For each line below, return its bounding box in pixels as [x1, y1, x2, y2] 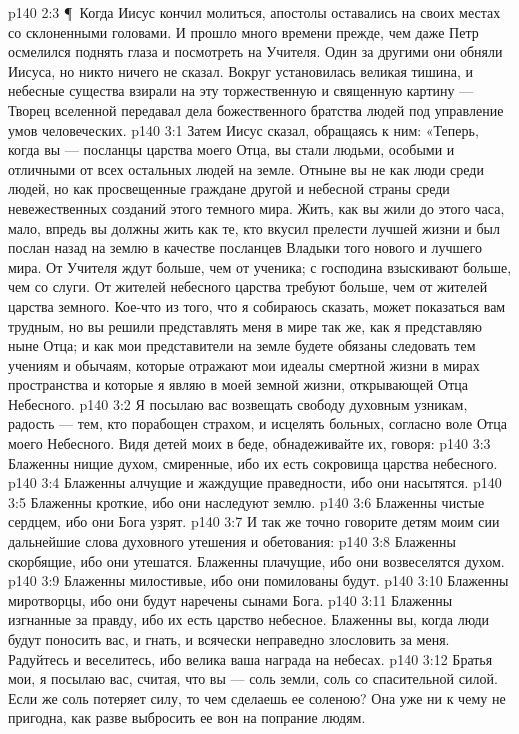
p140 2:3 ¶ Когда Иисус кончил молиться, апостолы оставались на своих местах [8, 2, 501, 22]
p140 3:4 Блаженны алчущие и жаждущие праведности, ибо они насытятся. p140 [8, 472, 502, 493]
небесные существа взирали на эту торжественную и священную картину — [8, 80, 474, 101]
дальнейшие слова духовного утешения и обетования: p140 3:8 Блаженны [8, 531, 456, 552]
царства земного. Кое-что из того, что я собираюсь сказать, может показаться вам [8, 295, 506, 316]
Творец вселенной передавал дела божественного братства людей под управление [8, 99, 504, 120]
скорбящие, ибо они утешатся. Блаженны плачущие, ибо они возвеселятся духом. [8, 550, 505, 571]
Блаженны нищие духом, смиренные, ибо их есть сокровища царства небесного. [8, 452, 498, 473]
